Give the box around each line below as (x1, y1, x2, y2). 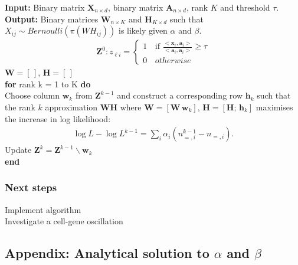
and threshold (220, 1, 270, 13)
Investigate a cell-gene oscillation (5, 215, 123, 227)
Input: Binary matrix (5, 1, 85, 13)
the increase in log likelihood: (5, 112, 111, 125)
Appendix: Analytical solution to (5, 244, 209, 262)
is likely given (118, 24, 168, 37)
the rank (5, 101, 35, 113)
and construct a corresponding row (117, 89, 243, 102)
